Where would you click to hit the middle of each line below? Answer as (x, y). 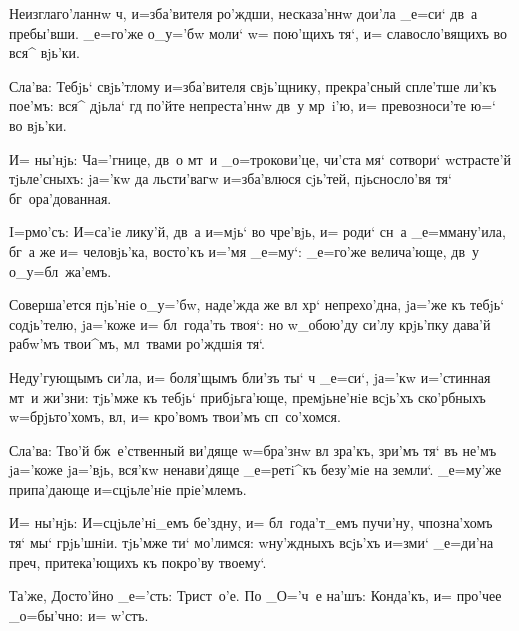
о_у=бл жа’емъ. (60, 270)
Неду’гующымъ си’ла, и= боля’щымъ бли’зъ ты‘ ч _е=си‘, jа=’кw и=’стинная (250, 376)
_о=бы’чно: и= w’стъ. (79, 614)
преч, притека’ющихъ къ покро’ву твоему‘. (138, 561)
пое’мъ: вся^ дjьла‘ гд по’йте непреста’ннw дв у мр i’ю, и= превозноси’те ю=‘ (252, 105)
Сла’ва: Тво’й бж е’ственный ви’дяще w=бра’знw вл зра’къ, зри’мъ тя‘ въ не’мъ (253, 449)
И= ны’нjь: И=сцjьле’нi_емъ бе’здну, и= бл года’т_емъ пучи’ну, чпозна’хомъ (251, 522)
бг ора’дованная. (60, 197)
